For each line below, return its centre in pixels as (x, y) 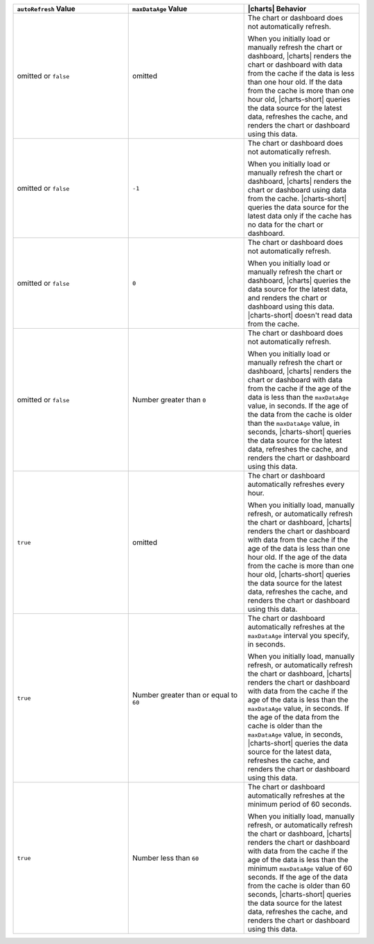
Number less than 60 (166, 858)
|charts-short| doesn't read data (300, 315)
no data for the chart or (285, 224)
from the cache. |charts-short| (297, 199)
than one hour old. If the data (295, 82)
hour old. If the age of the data (297, 557)
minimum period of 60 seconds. (300, 804)
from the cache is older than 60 (299, 886)
